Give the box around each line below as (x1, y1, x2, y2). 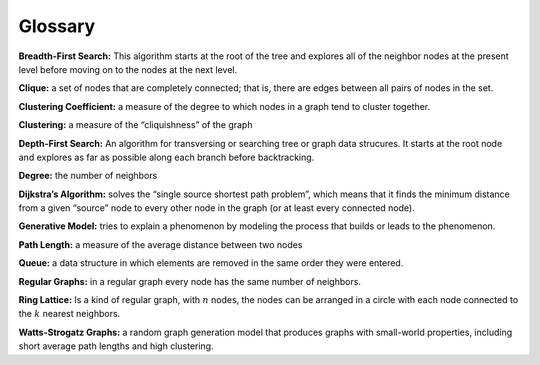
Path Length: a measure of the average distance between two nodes (18, 238, 303, 250)
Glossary (18, 15, 96, 37)
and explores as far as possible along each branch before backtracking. (18, 151, 315, 163)
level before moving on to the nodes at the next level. (18, 63, 238, 75)
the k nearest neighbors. (18, 308, 121, 320)
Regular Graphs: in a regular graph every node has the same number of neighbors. (18, 275, 362, 287)
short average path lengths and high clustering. (18, 340, 214, 352)
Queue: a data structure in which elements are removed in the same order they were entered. (18, 257, 404, 269)
